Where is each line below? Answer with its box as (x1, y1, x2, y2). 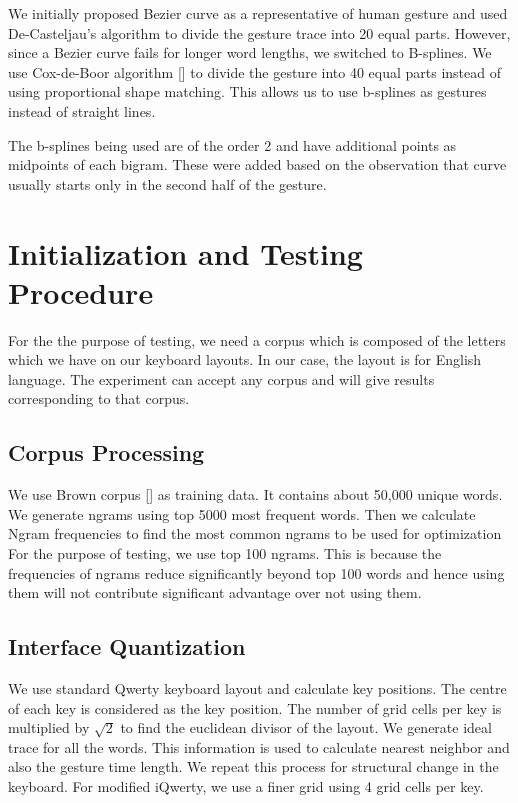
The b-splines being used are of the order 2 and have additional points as (8, 134, 457, 155)
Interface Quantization (8, 631, 246, 662)
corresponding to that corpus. (8, 388, 190, 409)
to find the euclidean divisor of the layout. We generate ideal (120, 717, 492, 738)
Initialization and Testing (8, 232, 363, 273)
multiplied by (8, 717, 90, 738)
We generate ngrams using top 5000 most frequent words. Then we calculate (8, 503, 476, 524)
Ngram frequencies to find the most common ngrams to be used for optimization (8, 523, 502, 544)
